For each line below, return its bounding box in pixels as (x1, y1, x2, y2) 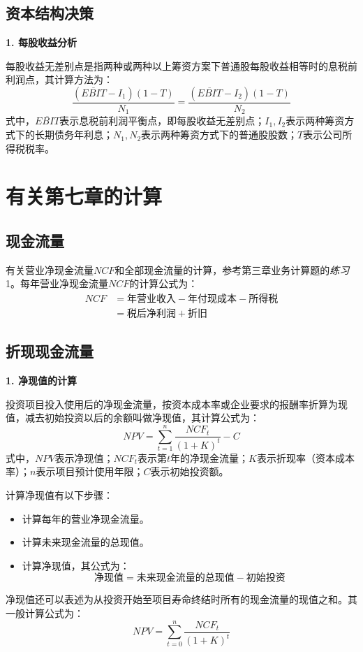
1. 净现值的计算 (6, 373, 77, 388)
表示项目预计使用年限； (36, 464, 144, 479)
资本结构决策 (6, 2, 94, 24)
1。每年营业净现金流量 (6, 276, 108, 291)
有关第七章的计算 (6, 182, 163, 210)
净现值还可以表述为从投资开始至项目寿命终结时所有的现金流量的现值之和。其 (6, 592, 357, 607)
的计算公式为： (129, 276, 198, 291)
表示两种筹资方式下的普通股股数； (141, 127, 298, 142)
